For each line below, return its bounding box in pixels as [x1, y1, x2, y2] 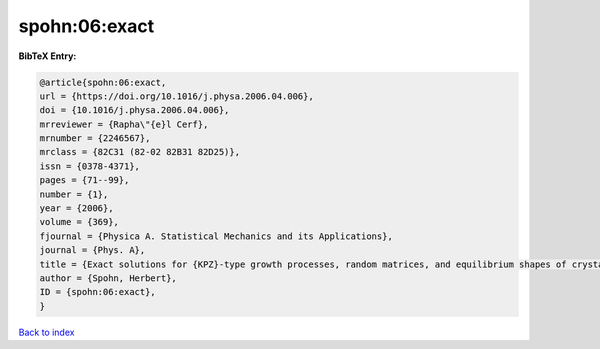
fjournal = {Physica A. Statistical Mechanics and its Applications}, [39, 230, 394, 242]
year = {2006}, [39, 203, 114, 214]
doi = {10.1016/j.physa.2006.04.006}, [39, 105, 230, 116]
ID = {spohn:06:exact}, [39, 286, 157, 298]
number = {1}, [39, 188, 109, 200]
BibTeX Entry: [18, 50, 77, 62]
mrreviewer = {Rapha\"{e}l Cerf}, [39, 118, 209, 130]
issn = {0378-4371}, [39, 160, 140, 172]
